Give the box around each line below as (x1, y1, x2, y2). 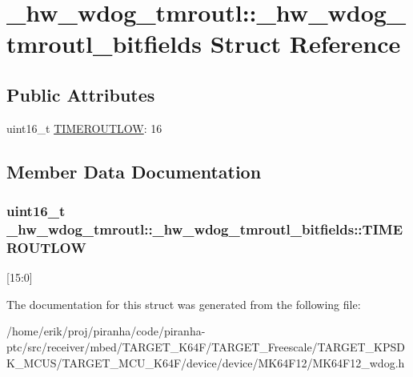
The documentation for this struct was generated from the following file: (6, 295, 361, 312)
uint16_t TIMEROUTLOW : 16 (6, 119, 162, 136)
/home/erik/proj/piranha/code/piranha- (6, 323, 206, 339)
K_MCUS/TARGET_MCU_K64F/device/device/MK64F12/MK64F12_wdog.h (6, 354, 405, 371)
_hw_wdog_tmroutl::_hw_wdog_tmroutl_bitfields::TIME (6, 219, 403, 239)
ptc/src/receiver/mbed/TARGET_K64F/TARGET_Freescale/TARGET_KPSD (6, 338, 405, 355)
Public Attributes (6, 82, 155, 106)
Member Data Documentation (6, 158, 262, 183)
